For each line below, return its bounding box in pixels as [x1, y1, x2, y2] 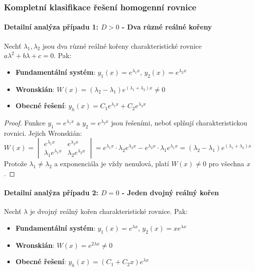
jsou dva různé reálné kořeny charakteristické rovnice [42, 40, 202, 51]
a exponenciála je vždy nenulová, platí [54, 158, 169, 169]
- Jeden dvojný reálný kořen [121, 187, 219, 198]
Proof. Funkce [4, 118, 46, 128]
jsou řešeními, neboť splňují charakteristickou [111, 118, 247, 128]
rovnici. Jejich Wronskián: [4, 127, 82, 138]
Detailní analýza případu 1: [4, 22, 99, 32]
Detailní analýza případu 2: [4, 187, 99, 198]
